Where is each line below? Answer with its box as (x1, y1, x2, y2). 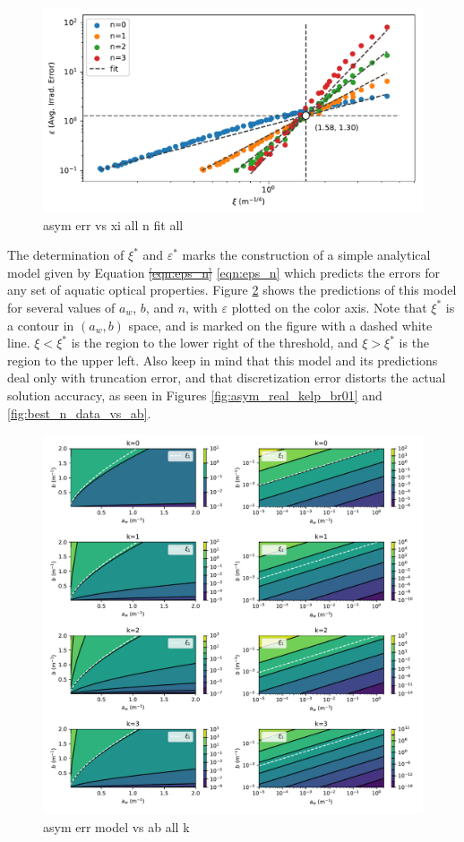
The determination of (7, 245, 125, 264)
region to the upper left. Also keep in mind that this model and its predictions (7, 350, 438, 369)
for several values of (7, 297, 116, 316)
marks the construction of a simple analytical (182, 245, 431, 264)
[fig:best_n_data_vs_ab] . (7, 403, 151, 422)
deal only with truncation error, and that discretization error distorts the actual (7, 368, 446, 387)
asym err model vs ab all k (43, 817, 190, 836)
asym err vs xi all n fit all (43, 215, 184, 234)
